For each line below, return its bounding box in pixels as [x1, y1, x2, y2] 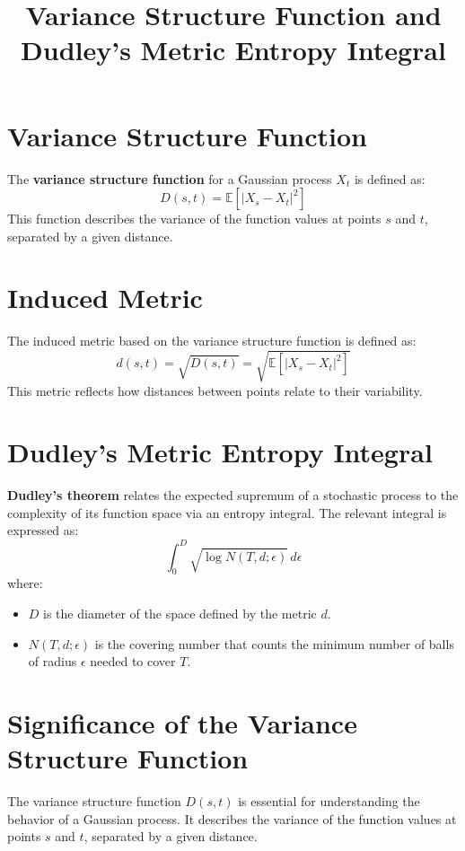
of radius [28, 652, 77, 671]
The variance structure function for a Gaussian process [7, 169, 332, 188]
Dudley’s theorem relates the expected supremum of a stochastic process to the [7, 486, 459, 504]
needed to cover [90, 652, 176, 671]
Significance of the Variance [7, 704, 357, 741]
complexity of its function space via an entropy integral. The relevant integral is [7, 503, 447, 522]
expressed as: [7, 521, 79, 540]
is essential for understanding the [238, 792, 420, 811]
